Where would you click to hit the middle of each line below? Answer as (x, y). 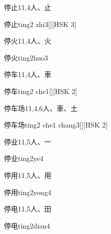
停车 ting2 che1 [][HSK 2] (41, 91)
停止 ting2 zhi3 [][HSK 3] (40, 24)
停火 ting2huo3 (26, 57)
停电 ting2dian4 (27, 225)
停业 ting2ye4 (24, 158)
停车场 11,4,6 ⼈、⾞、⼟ (41, 108)
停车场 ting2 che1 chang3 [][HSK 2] (56, 125)
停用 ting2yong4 (28, 192)
